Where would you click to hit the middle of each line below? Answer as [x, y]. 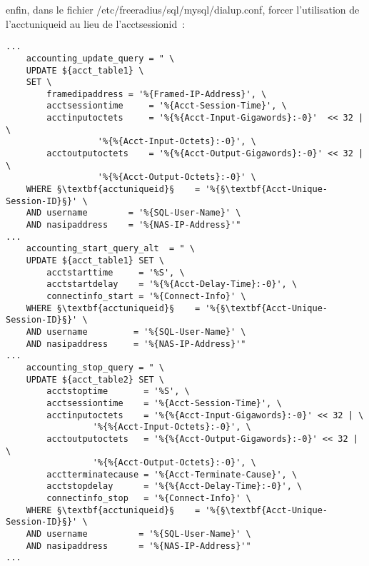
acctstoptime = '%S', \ [118, 391]
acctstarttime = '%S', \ [116, 272]
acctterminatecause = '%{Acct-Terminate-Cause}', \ [172, 474]
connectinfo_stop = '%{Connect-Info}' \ [149, 499]
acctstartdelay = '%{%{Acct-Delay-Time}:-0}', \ [172, 284]
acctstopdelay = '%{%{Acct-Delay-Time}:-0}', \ [175, 486]
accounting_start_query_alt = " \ [110, 249]
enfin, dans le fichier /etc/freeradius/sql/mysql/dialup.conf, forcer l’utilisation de [183, 9]
